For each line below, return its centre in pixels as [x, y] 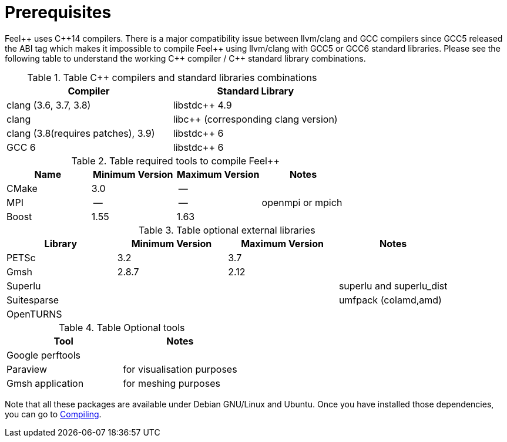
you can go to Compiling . [53, 414]
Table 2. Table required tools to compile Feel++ [176, 161]
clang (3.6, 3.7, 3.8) [49, 105]
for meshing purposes [172, 383]
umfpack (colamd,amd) [390, 300]
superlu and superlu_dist [393, 286]
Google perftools [43, 355]
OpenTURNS [34, 314]
